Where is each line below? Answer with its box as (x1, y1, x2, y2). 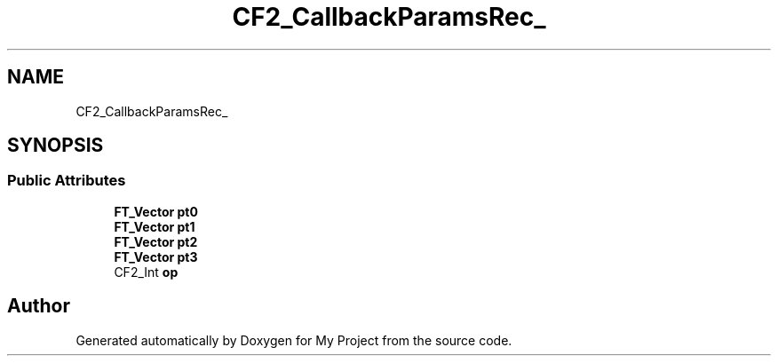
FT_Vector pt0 (114, 203, 198, 219)
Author (7, 295, 70, 318)
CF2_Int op (114, 264, 179, 280)
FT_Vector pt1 (114, 218, 195, 234)
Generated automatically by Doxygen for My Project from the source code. (75, 332, 512, 348)
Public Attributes (7, 171, 126, 190)
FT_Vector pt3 (114, 249, 198, 264)
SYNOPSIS (7, 134, 104, 157)
